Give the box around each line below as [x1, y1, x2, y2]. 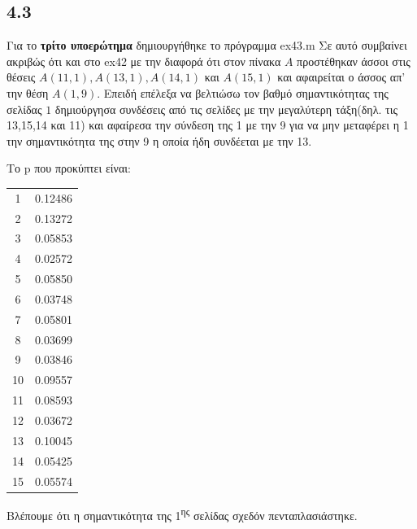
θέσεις [7, 68, 36, 85]
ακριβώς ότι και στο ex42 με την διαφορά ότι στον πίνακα [7, 52, 281, 69]
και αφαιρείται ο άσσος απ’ [277, 68, 406, 85]
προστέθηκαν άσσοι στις [297, 52, 410, 69]
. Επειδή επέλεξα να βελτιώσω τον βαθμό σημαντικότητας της [97, 84, 389, 101]
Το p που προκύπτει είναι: [7, 160, 131, 177]
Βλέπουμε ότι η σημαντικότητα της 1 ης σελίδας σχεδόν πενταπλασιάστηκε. [7, 504, 358, 523]
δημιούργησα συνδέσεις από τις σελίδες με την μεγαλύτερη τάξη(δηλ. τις [54, 100, 397, 117]
